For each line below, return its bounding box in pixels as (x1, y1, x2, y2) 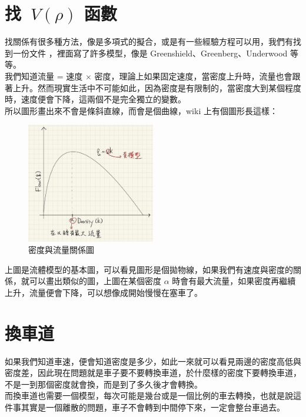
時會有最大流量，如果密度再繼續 (172, 275, 296, 287)
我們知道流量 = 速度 (5, 69, 83, 82)
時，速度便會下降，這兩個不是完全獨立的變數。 (5, 93, 186, 105)
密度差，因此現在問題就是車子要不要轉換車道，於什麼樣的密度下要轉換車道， (5, 366, 301, 379)
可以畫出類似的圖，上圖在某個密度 (29, 275, 161, 287)
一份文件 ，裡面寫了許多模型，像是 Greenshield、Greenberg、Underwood (12, 46, 288, 59)
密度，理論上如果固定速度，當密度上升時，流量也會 (94, 69, 292, 82)
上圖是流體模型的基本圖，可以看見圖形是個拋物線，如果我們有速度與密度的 (5, 263, 293, 275)
